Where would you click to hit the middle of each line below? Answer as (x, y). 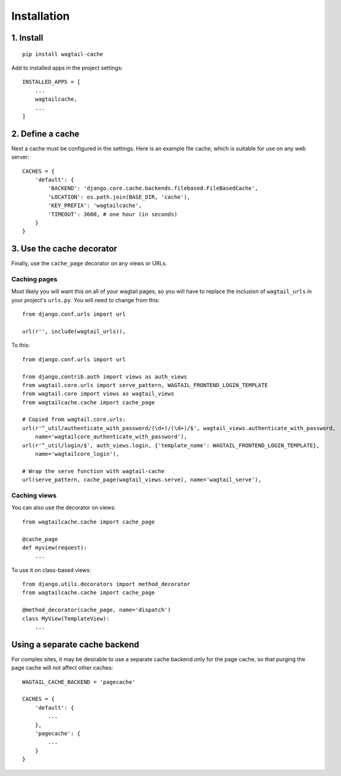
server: (21, 157)
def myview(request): (55, 547)
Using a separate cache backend (75, 644)
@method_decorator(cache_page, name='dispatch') (97, 610)
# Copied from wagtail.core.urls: (74, 420)
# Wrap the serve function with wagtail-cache (94, 471)
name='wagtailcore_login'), (77, 454)
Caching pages (34, 279)
